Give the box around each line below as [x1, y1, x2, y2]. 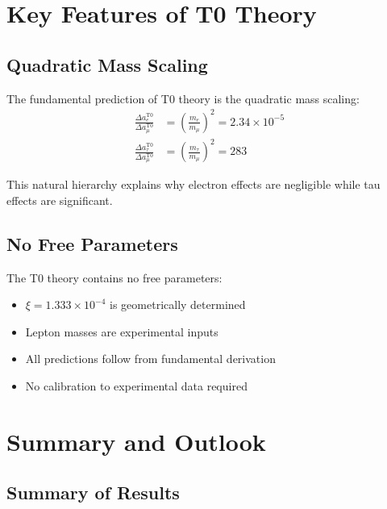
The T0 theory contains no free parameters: [6, 269, 223, 286]
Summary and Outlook [6, 424, 266, 457]
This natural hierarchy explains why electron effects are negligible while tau [6, 176, 381, 193]
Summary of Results [6, 480, 180, 505]
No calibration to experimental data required [25, 378, 248, 394]
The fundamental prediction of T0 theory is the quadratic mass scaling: [6, 90, 360, 106]
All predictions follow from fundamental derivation [25, 350, 276, 367]
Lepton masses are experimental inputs [25, 323, 218, 340]
